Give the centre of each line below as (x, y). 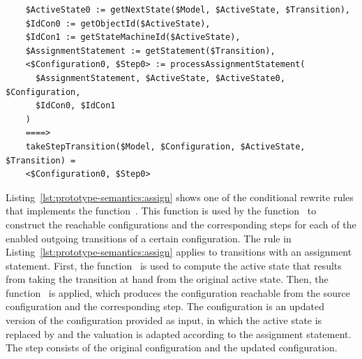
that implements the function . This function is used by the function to (161, 211)
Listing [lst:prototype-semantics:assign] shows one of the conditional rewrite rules (180, 197)
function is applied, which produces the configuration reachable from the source (178, 292)
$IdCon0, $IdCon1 (75, 106)
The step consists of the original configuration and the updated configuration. (172, 347)
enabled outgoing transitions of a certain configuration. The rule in (149, 238)
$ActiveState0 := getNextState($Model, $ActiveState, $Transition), (188, 10)
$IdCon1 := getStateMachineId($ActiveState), (133, 37)
